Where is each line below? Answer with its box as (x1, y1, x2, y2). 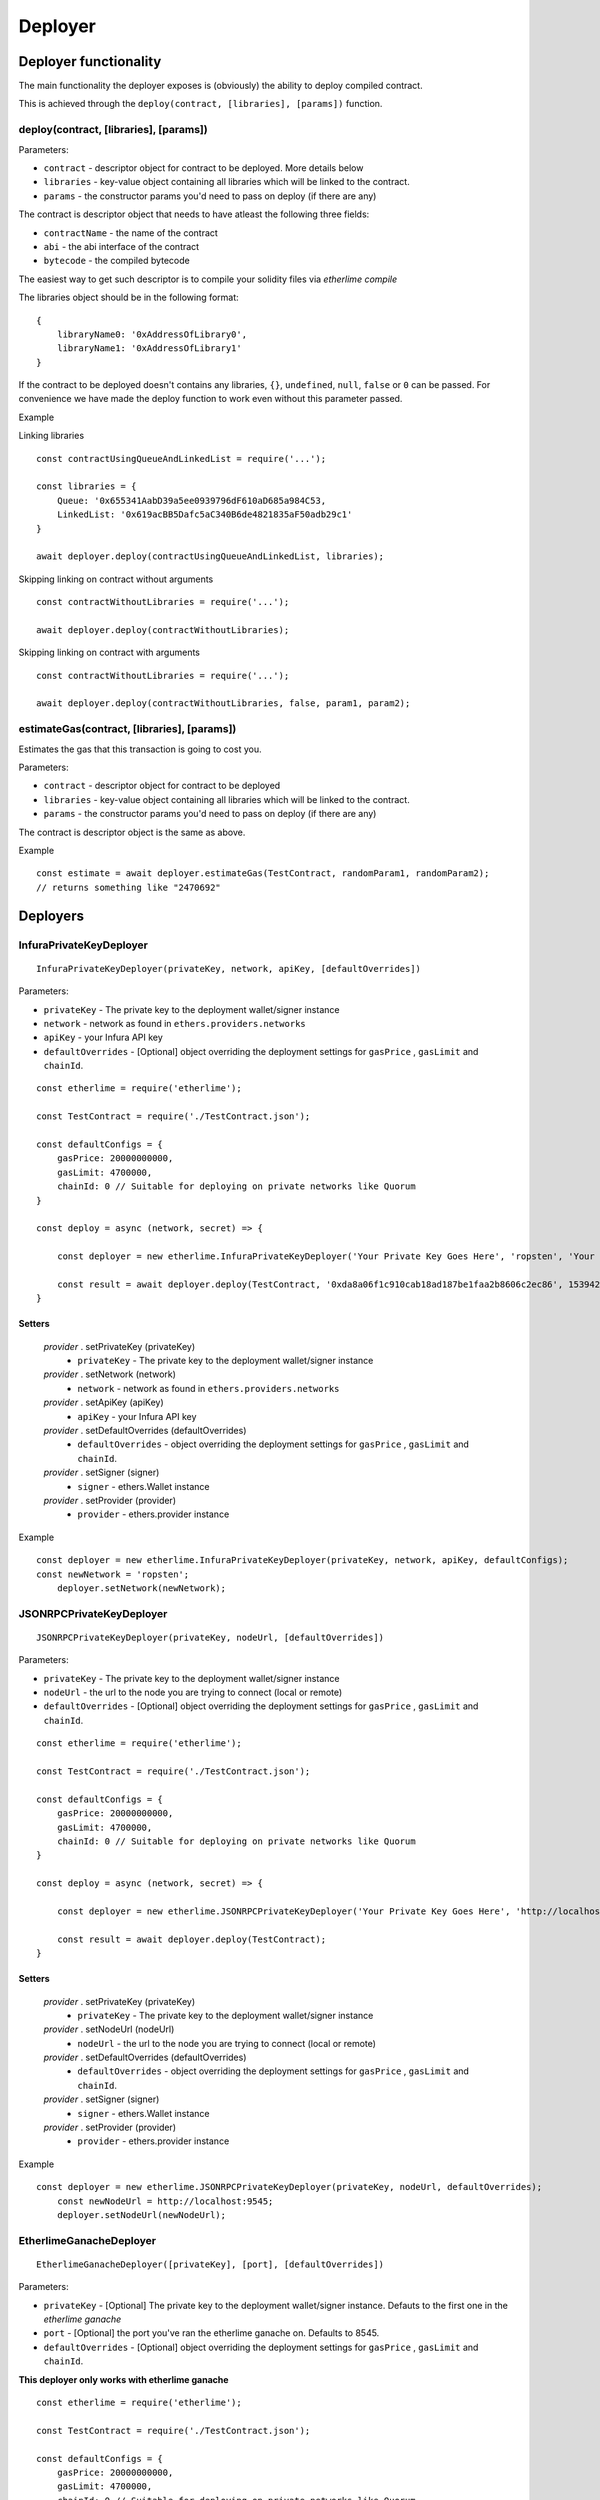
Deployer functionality (18, 53, 162, 70)
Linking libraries (18, 430, 85, 442)
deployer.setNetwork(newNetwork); (56, 1582, 227, 1594)
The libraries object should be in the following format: (18, 291, 239, 304)
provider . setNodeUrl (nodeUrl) (43, 2023, 175, 2035)
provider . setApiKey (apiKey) (43, 1396, 164, 1409)
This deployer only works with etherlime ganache (18, 2373, 229, 2385)
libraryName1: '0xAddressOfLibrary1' (56, 343, 242, 354)
